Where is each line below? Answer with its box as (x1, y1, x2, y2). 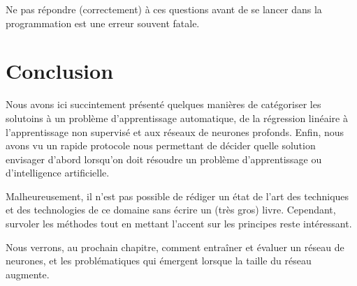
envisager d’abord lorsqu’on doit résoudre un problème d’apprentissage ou (6, 151, 322, 166)
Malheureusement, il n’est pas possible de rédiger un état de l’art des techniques (6, 188, 349, 203)
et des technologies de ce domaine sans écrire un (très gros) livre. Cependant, (6, 202, 336, 217)
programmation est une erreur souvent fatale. (6, 15, 200, 30)
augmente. (6, 266, 50, 281)
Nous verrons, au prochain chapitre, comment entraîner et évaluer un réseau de (6, 239, 344, 254)
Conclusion (6, 57, 114, 85)
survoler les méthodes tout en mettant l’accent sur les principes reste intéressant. (6, 216, 352, 231)
